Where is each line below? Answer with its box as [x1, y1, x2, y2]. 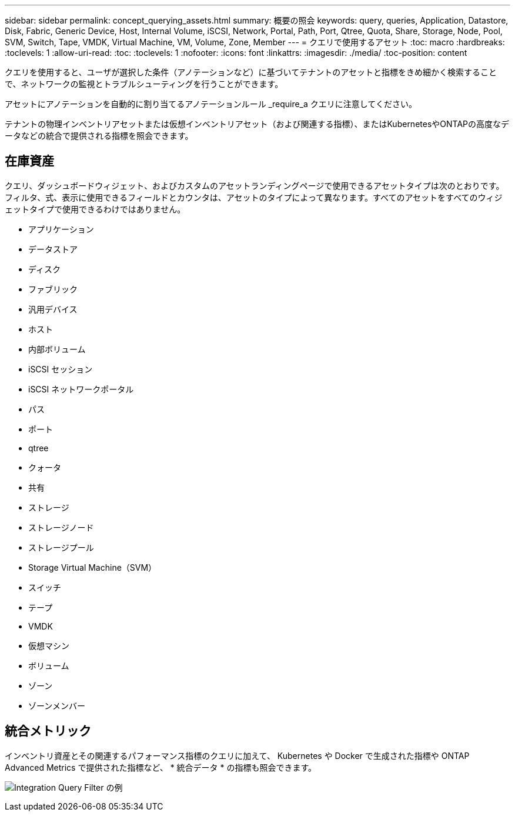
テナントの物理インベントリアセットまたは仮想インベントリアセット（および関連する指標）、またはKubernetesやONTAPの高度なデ [5, 119, 510, 129]
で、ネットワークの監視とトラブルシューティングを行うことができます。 [5, 79, 283, 89]
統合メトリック [5, 724, 91, 739]
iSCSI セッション [28, 364, 93, 374]
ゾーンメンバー [28, 700, 85, 711]
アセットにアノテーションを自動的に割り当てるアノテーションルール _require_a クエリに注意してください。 [5, 99, 417, 109]
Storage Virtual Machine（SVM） [28, 562, 157, 572]
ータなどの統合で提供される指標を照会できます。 [5, 131, 193, 141]
